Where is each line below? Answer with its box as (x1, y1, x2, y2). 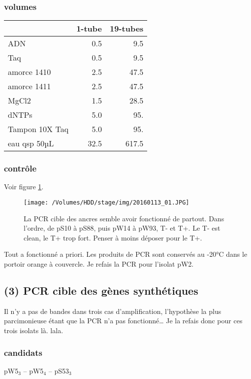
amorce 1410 (8, 66, 51, 78)
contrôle (4, 162, 37, 174)
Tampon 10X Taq (8, 123, 69, 135)
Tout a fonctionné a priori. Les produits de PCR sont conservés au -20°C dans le (4, 249, 248, 259)
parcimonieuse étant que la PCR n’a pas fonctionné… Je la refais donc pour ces (4, 315, 243, 326)
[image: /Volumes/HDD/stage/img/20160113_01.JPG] (24, 199, 189, 207)
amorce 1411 (8, 80, 51, 92)
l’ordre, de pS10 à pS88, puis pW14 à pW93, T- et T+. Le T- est (24, 223, 220, 233)
